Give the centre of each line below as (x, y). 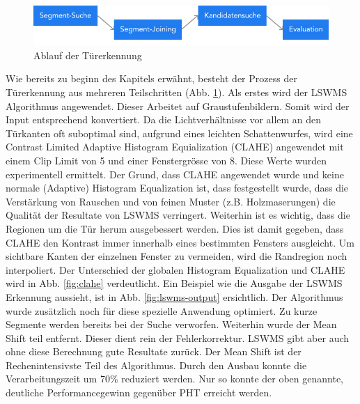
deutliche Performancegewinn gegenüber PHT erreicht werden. (139, 393)
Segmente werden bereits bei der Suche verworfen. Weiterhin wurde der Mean (171, 324)
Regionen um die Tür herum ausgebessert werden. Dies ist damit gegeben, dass (175, 228)
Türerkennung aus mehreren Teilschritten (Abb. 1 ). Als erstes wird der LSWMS (177, 92)
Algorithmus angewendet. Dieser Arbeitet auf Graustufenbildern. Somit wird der (178, 106)
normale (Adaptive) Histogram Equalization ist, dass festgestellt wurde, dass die (177, 188)
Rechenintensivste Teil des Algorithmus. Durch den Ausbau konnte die (156, 365)
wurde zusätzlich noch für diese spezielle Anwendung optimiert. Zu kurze (162, 310)
